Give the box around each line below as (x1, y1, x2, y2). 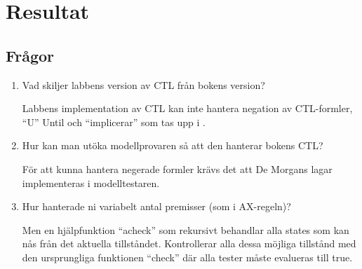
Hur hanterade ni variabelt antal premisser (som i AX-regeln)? (22, 199, 291, 214)
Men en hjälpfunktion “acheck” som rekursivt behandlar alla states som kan (22, 222, 349, 237)
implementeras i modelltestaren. (22, 175, 160, 190)
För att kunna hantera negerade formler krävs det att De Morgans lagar (22, 161, 333, 176)
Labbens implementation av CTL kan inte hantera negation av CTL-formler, (22, 101, 353, 116)
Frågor (6, 44, 54, 66)
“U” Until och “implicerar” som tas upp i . (22, 114, 206, 129)
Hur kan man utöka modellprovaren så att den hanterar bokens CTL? (22, 138, 323, 153)
